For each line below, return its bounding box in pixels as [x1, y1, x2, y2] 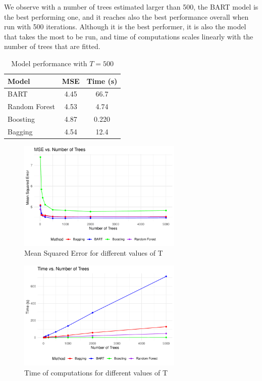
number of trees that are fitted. [4, 41, 100, 52]
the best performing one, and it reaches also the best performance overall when [4, 11, 249, 22]
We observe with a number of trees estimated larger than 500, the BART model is [4, 2, 258, 12]
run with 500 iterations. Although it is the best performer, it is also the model [4, 21, 246, 32]
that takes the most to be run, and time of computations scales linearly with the [4, 31, 253, 41]
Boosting [8, 114, 35, 124]
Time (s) [86, 75, 118, 86]
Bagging [8, 126, 33, 136]
